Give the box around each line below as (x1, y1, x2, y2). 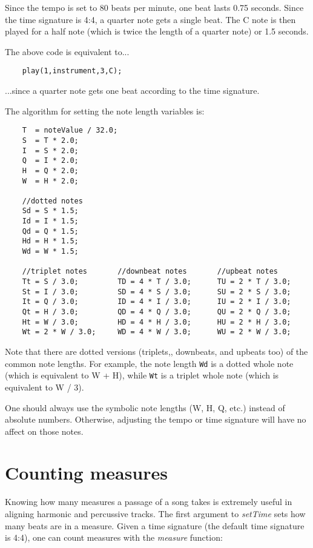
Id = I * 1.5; (22, 217, 79, 226)
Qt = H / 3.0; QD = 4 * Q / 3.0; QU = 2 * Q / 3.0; (22, 308, 291, 317)
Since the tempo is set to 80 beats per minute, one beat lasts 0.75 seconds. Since (5, 1, 304, 13)
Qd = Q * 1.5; (22, 226, 79, 236)
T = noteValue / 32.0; (22, 126, 118, 135)
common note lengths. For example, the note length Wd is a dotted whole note (5, 357, 294, 369)
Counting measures (5, 460, 168, 485)
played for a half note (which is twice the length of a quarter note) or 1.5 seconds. (5, 25, 309, 38)
